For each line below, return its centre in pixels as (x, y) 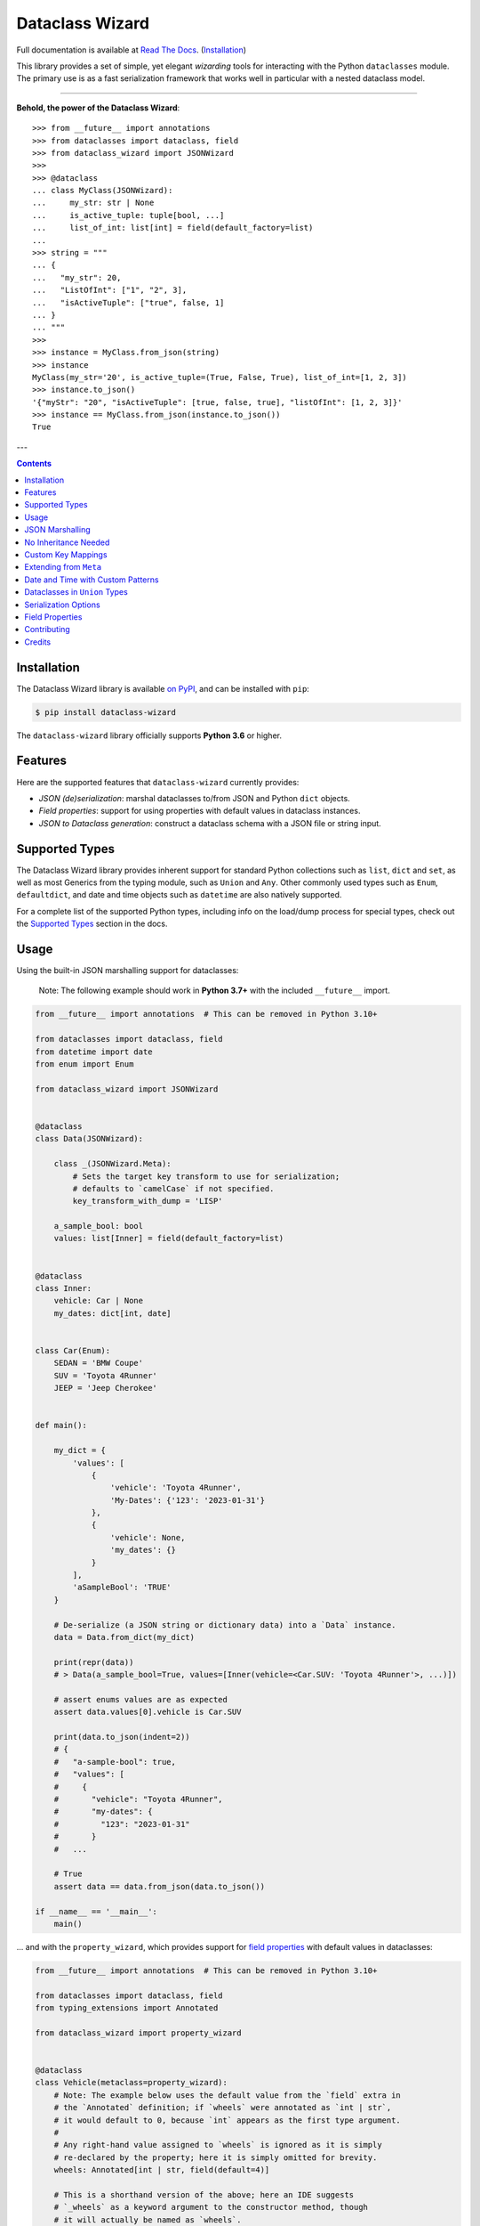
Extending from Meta (63, 567)
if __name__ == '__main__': (96, 1911)
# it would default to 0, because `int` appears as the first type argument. (228, 2120)
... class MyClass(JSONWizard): (103, 191)
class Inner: (64, 1288)
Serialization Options (63, 605)
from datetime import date (94, 1052)
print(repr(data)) (94, 1662)
